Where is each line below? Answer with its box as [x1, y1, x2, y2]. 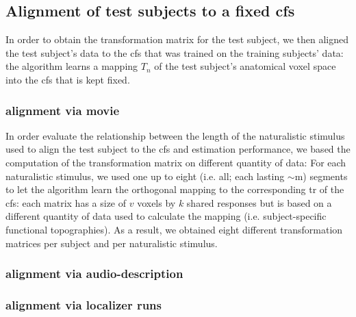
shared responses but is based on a [186, 195, 332, 210]
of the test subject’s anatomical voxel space [154, 59, 336, 73]
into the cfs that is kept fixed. [5, 72, 130, 86]
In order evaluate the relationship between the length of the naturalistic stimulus [5, 128, 345, 142]
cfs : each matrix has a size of [5, 195, 127, 210]
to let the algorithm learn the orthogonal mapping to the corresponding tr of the [5, 182, 344, 196]
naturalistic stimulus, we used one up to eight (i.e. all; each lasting [5, 168, 285, 183]
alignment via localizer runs [5, 296, 162, 313]
